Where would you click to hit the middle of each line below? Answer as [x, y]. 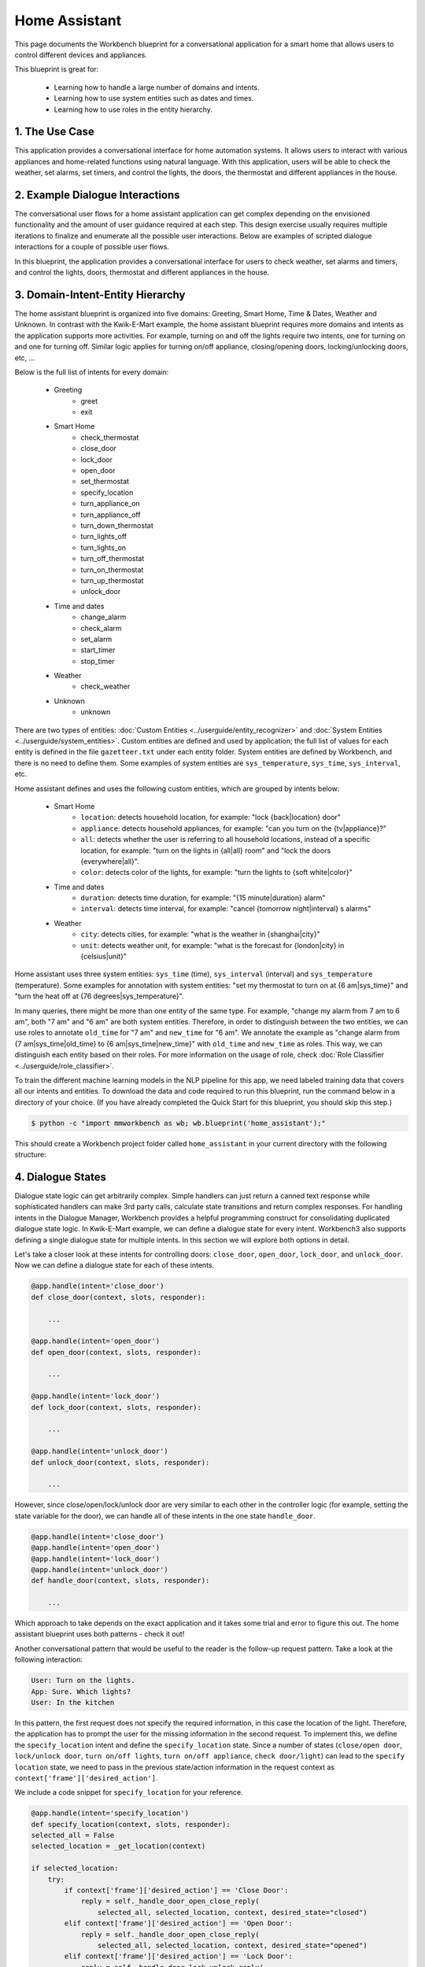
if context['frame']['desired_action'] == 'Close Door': [176, 1891]
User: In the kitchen [73, 1702]
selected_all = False [73, 1836]
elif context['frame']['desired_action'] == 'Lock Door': [178, 1956]
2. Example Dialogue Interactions [97, 195]
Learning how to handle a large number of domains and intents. [157, 87]
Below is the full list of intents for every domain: [92, 372]
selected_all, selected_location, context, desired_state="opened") [232, 1945]
